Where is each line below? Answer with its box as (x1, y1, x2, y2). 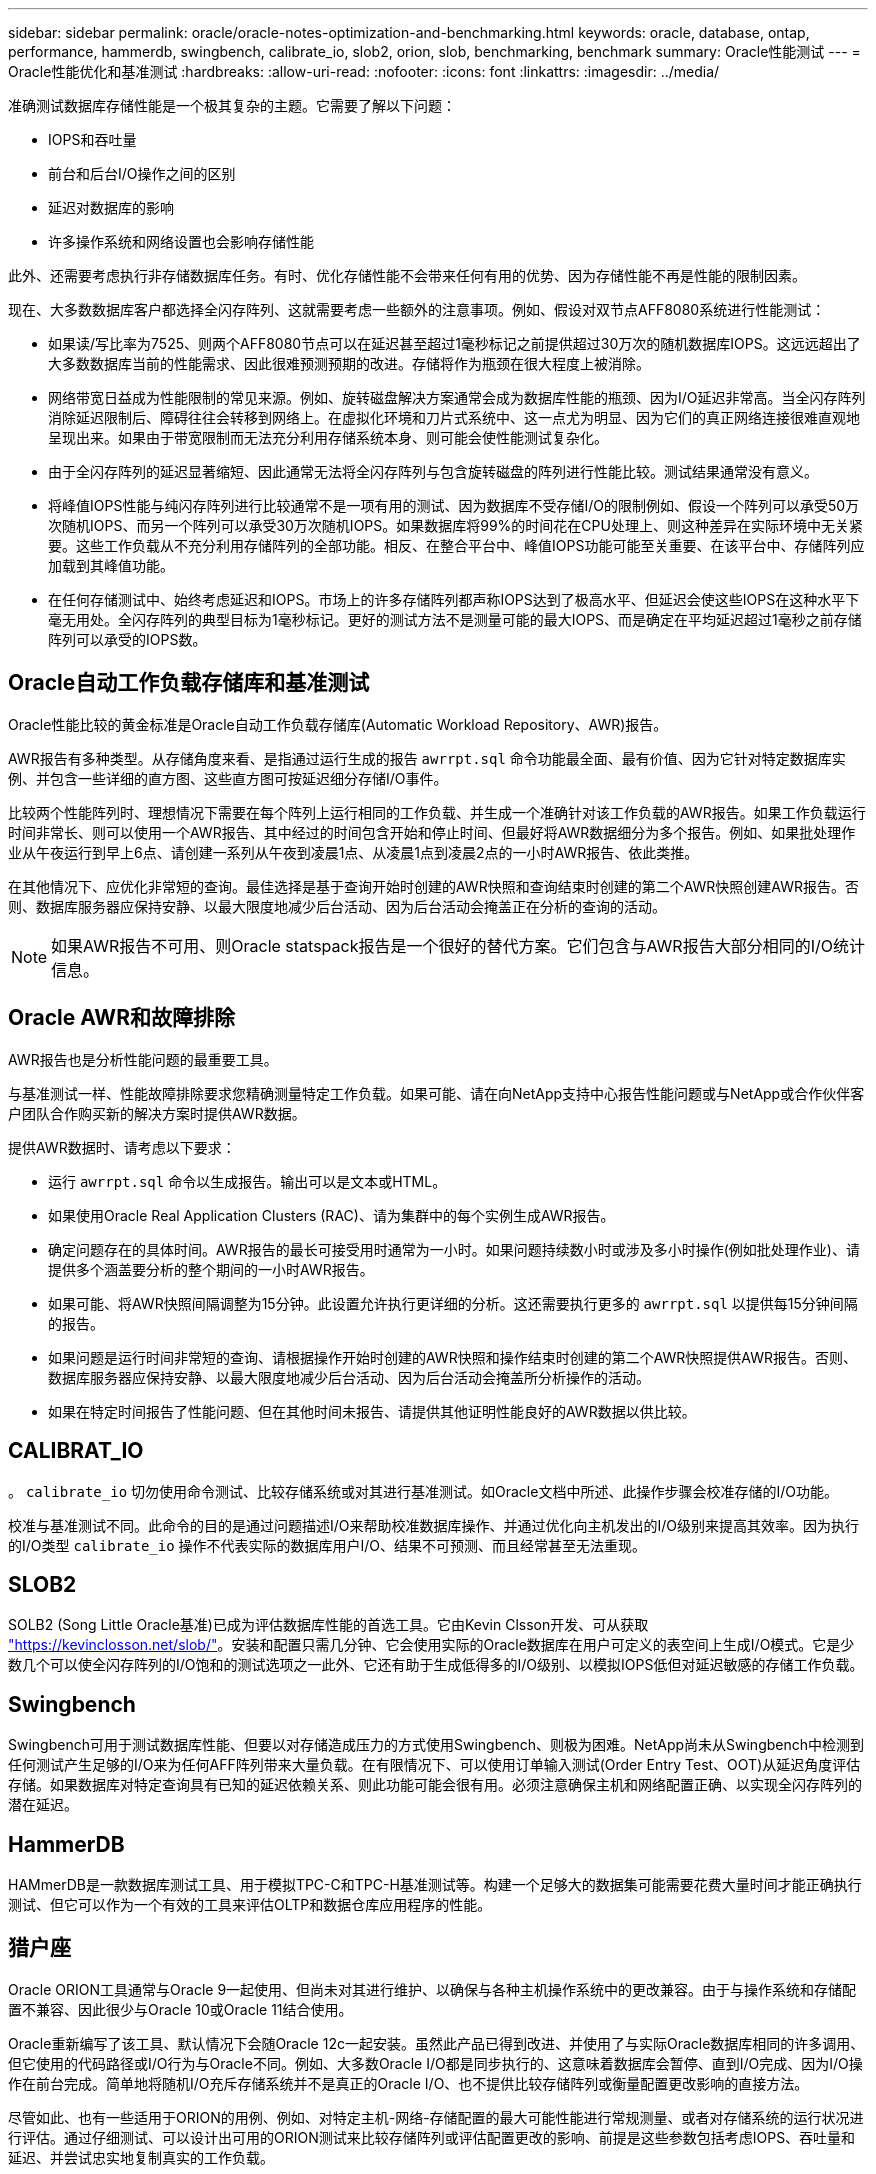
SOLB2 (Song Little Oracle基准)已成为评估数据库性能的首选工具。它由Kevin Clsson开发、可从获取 (8, 1616, 649, 1634)
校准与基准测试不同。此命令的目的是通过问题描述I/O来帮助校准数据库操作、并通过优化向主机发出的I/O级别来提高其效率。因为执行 (8, 1516, 860, 1534)
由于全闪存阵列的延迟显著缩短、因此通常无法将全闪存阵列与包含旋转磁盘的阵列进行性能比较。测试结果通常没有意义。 (48, 463, 818, 480)
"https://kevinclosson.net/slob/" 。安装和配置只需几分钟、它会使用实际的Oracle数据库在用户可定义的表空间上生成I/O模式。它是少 (8, 1636, 855, 1654)
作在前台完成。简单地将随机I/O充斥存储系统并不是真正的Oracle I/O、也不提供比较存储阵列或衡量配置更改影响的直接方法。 (8, 2074, 809, 2092)
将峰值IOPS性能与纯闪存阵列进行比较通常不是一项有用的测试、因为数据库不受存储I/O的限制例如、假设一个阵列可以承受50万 (48, 497, 860, 514)
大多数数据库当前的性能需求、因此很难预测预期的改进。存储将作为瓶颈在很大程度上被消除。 (48, 355, 650, 372)
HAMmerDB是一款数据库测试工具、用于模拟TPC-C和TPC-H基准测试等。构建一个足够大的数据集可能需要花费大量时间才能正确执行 (8, 1876, 862, 1894)
